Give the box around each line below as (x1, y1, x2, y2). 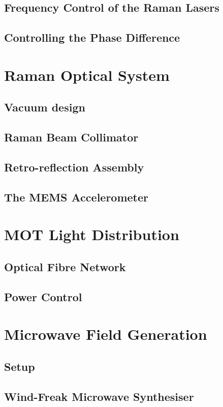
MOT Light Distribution (4, 224, 179, 245)
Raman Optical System (4, 64, 170, 85)
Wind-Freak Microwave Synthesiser (4, 388, 194, 404)
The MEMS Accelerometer (4, 189, 149, 205)
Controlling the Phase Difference (4, 30, 180, 45)
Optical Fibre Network (4, 258, 126, 274)
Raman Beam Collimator (4, 129, 139, 145)
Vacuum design (4, 99, 85, 115)
